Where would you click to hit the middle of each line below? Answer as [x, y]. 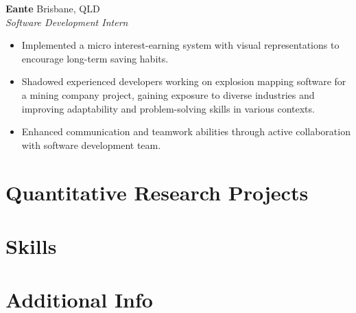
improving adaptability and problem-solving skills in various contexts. [168, 108]
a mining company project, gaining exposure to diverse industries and [168, 94]
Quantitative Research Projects [157, 192]
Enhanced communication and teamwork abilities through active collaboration [186, 131]
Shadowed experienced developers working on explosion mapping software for [184, 81]
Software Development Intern [67, 22]
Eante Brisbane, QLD [53, 8]
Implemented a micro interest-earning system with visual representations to [180, 45]
